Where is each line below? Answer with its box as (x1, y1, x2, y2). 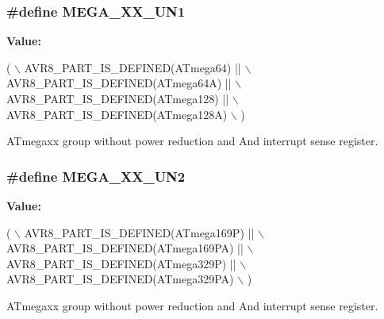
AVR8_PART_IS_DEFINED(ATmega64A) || (6, 75, 232, 91)
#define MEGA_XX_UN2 (6, 166, 186, 186)
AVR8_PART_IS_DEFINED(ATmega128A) (6, 106, 228, 122)
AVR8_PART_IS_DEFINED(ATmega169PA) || (6, 240, 244, 256)
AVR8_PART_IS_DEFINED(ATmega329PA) (6, 271, 234, 287)
